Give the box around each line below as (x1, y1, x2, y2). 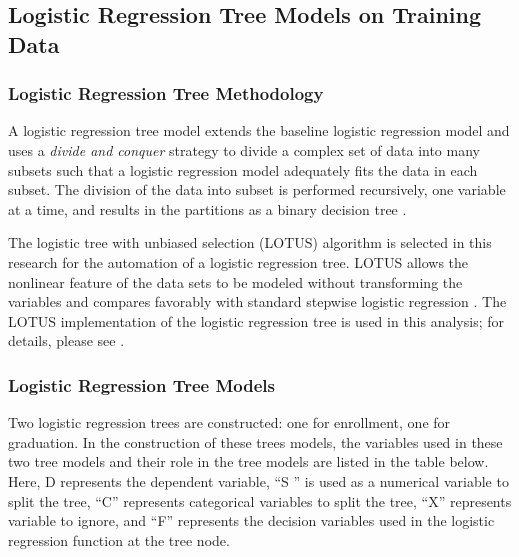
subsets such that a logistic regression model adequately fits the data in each (8, 159, 478, 180)
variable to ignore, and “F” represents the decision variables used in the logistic (8, 510, 495, 531)
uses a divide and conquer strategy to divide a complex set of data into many (8, 139, 480, 160)
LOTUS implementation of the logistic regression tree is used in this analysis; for (8, 310, 505, 331)
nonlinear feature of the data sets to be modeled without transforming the (8, 271, 463, 292)
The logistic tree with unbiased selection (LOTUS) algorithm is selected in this (8, 232, 492, 253)
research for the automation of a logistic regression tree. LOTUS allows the (8, 251, 469, 272)
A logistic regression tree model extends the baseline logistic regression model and (8, 120, 510, 141)
